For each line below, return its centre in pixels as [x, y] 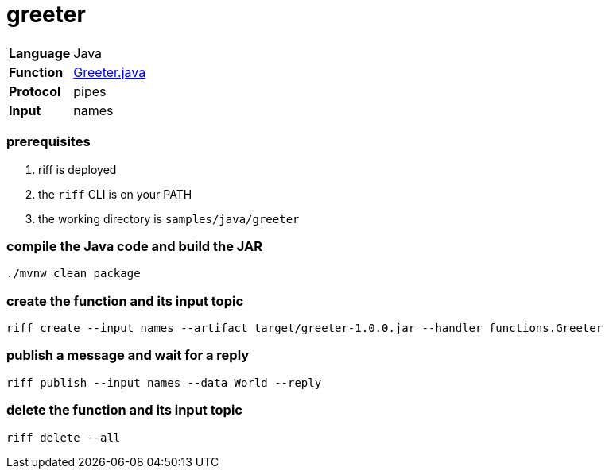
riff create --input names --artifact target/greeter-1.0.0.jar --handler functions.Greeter [305, 328]
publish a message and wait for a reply [128, 355]
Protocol [35, 91]
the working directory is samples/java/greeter [169, 218]
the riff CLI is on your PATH [115, 194]
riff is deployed [78, 169]
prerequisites [48, 142]
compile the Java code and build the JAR [135, 246]
